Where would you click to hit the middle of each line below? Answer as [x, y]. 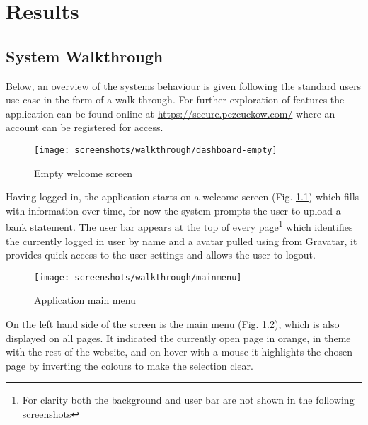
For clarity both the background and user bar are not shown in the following [188, 400]
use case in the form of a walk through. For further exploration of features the [175, 100]
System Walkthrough [85, 56]
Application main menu [85, 300]
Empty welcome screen [84, 172]
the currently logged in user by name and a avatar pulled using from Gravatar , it [182, 240]
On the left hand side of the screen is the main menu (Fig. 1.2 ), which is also [173, 324]
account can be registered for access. [85, 127]
